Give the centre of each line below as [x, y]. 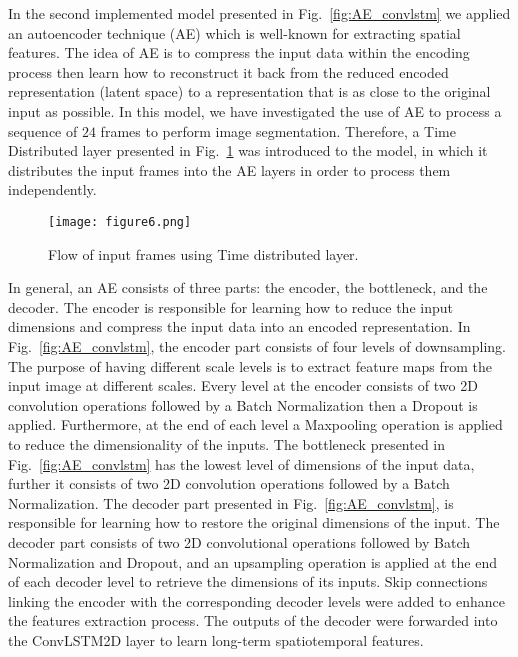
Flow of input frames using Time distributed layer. [203, 253]
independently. [52, 189]
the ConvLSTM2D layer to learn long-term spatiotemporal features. [216, 639]
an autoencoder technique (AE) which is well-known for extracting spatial [234, 32]
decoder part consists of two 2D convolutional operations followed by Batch [239, 541]
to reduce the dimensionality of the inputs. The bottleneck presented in [227, 443]
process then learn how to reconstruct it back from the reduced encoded [228, 71]
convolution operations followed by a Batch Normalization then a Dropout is [243, 404]
